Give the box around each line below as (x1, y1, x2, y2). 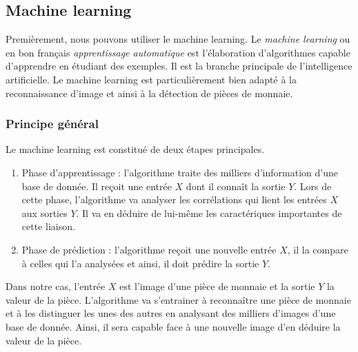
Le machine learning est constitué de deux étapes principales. (6, 142, 265, 156)
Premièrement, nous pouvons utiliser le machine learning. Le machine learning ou (6, 32, 350, 46)
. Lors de (294, 178, 332, 193)
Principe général (6, 115, 99, 132)
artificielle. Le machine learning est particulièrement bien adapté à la (6, 72, 297, 86)
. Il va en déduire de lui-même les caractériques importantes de (76, 205, 342, 220)
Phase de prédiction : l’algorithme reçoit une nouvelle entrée (21, 242, 277, 256)
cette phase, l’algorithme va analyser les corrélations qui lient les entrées (21, 192, 327, 207)
